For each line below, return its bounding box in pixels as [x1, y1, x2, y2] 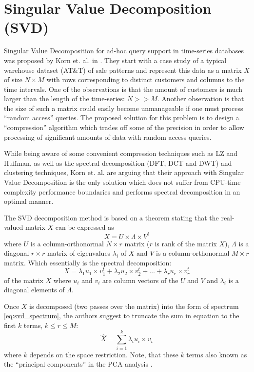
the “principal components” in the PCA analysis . [4, 359, 153, 369]
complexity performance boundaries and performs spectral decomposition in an [4, 186, 240, 197]
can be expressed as [55, 222, 114, 232]
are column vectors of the [102, 275, 178, 285]
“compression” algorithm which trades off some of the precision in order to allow [4, 122, 244, 132]
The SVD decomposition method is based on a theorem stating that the [4, 212, 219, 222]
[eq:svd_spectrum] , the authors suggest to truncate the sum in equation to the [4, 310, 239, 321]
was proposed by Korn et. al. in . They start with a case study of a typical [4, 55, 227, 65]
